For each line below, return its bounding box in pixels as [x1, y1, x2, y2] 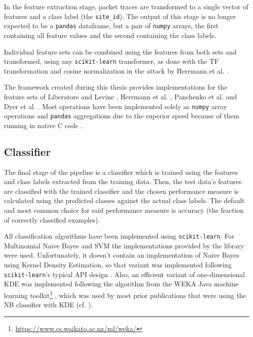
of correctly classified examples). [4, 214, 100, 225]
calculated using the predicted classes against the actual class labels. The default [4, 195, 245, 206]
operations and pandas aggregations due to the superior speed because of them [4, 111, 239, 121]
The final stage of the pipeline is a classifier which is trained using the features [4, 167, 238, 177]
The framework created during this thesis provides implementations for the [4, 82, 228, 92]
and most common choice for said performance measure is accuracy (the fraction [4, 205, 244, 215]
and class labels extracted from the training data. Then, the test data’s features [4, 176, 242, 187]
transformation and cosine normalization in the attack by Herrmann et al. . [4, 65, 229, 75]
